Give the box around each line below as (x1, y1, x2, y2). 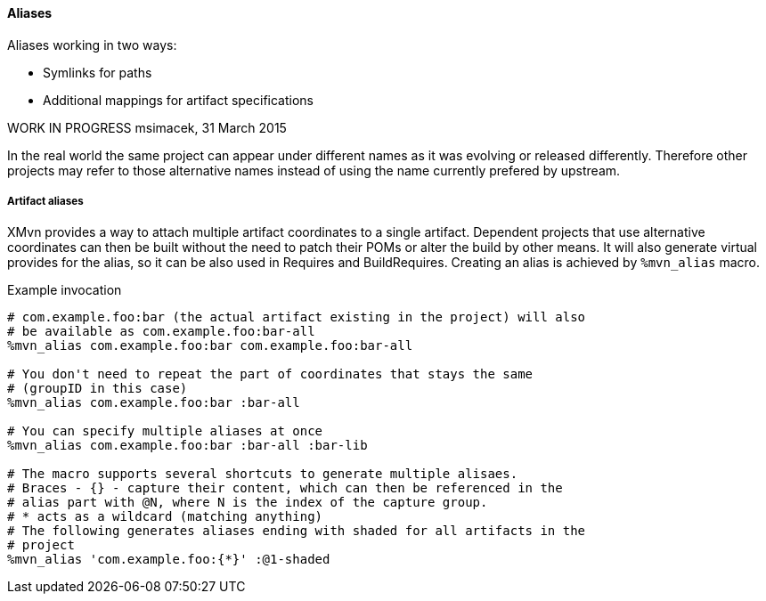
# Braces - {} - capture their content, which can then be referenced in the (7, 481, 563, 496)
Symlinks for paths (43, 64, 152, 80)
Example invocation (7, 282, 122, 298)
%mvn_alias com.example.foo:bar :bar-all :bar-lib (7, 438, 368, 453)
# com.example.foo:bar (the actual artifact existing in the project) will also (7, 310, 586, 325)
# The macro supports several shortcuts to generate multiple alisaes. (7, 467, 518, 482)
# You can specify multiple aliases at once (7, 424, 323, 439)
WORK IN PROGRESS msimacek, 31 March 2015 (7, 119, 287, 135)
